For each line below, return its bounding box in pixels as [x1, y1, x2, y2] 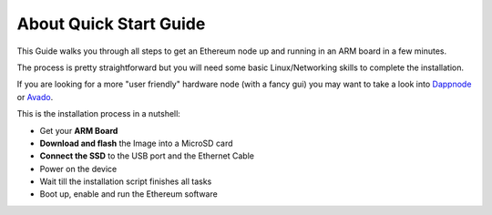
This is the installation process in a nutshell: [16, 108, 181, 119]
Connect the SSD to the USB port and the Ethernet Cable [39, 150, 255, 161]
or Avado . [16, 91, 54, 102]
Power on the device [39, 163, 118, 174]
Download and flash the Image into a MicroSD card [39, 138, 233, 148]
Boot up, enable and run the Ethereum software [39, 189, 218, 200]
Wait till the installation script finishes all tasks [39, 176, 212, 187]
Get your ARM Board [39, 125, 118, 136]
